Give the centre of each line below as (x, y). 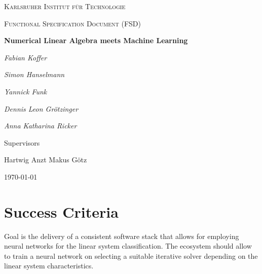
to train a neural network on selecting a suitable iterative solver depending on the (131, 255)
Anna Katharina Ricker (41, 126)
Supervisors (22, 142)
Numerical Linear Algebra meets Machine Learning (96, 40)
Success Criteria (61, 211)
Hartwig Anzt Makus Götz (46, 160)
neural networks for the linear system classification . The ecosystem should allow (128, 246)
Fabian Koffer (26, 57)
